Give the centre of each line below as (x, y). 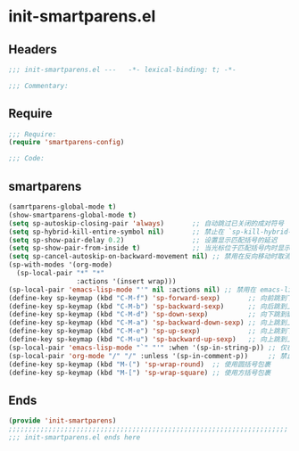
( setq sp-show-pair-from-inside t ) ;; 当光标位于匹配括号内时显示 (149, 248)
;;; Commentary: (38, 86)
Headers (33, 49)
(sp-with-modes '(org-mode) (61, 265)
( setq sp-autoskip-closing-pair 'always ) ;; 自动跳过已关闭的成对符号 (146, 223)
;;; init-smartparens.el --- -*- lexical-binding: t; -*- (123, 70)
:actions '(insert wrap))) (126, 281)
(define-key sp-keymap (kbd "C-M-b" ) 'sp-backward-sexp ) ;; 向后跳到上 (151, 306)
